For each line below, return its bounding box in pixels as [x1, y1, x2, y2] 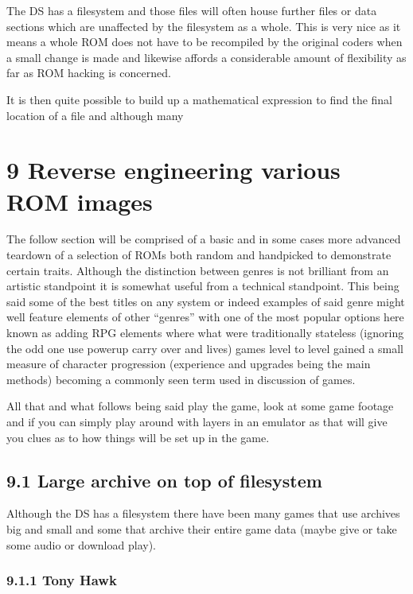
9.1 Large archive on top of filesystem [6, 468, 322, 492]
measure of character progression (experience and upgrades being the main [6, 355, 371, 372]
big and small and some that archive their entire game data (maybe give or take [6, 520, 397, 537]
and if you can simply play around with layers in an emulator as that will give [6, 413, 388, 429]
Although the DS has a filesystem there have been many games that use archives [6, 505, 400, 522]
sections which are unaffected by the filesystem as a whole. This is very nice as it [6, 17, 401, 34]
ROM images [6, 184, 153, 217]
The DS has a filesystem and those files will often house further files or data [6, 2, 377, 18]
